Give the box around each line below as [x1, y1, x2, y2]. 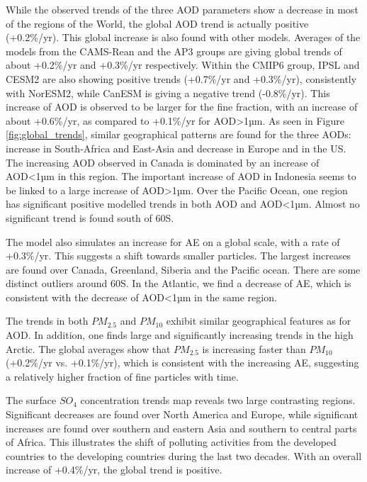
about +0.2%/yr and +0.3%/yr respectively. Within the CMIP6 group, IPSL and [6, 57, 360, 72]
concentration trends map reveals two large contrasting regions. [80, 393, 356, 408]
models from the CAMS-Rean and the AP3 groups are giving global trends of [6, 43, 342, 58]
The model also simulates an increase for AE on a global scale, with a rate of [6, 234, 340, 249]
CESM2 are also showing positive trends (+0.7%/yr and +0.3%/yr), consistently [6, 71, 357, 86]
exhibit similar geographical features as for [166, 313, 351, 328]
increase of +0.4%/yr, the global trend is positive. [6, 462, 222, 477]
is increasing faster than [202, 341, 306, 356]
